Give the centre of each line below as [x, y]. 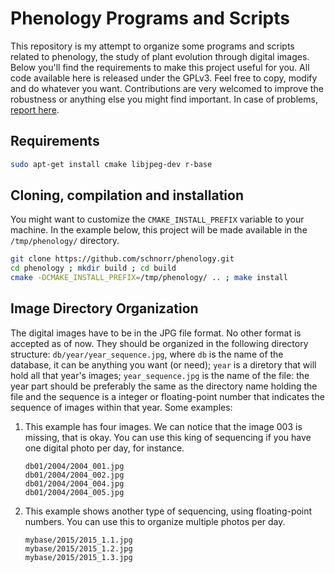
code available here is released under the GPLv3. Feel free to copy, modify [164, 78]
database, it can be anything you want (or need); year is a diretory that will [163, 364]
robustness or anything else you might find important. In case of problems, [164, 99]
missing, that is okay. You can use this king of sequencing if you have [168, 437]
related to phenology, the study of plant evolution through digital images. [160, 56]
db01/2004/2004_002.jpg [74, 475]
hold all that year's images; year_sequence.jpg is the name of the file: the [160, 375]
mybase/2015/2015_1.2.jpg [78, 548]
